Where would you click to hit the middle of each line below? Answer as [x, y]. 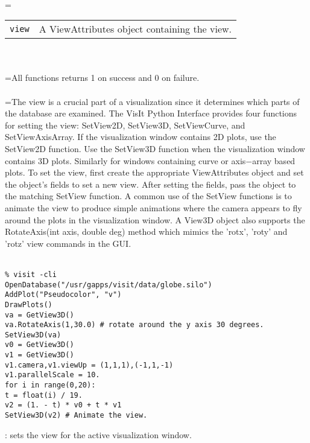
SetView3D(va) [33, 335]
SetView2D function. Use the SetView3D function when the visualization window [155, 148]
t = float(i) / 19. [44, 395]
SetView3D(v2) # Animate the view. [76, 416]
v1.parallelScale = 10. [52, 375]
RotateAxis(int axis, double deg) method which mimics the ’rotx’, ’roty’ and [146, 231]
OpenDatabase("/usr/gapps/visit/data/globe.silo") [109, 285]
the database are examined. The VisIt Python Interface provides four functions [151, 113]
